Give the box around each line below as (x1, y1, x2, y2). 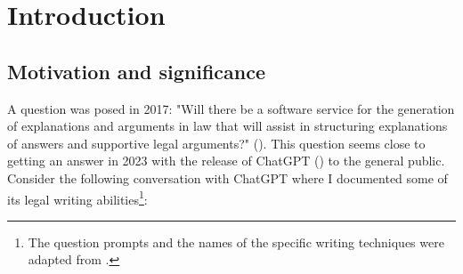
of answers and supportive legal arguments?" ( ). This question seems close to (7, 133, 426, 152)
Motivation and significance (7, 57, 266, 85)
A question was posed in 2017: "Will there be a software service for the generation (7, 99, 455, 117)
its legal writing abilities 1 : (7, 187, 148, 208)
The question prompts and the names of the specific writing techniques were (28, 232, 444, 251)
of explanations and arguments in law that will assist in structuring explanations (7, 117, 448, 135)
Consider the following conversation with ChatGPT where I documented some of (7, 168, 448, 187)
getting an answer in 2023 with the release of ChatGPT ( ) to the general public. (7, 151, 445, 170)
